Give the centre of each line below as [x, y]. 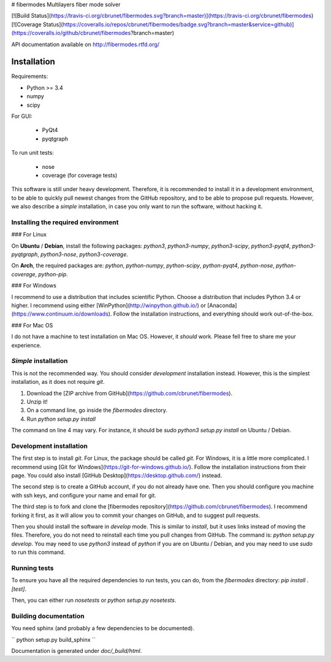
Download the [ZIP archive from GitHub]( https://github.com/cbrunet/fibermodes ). [130, 393]
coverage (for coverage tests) [80, 175]
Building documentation [48, 616]
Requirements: [30, 76]
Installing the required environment [65, 222]
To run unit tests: [33, 153]
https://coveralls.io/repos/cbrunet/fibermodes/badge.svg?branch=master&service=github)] [178, 24]
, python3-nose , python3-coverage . [83, 254]
